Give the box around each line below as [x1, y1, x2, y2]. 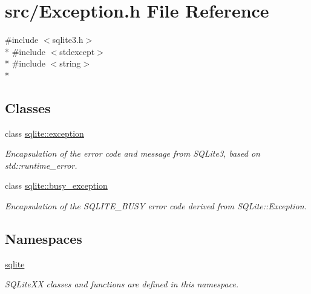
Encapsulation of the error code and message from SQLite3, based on [5, 147, 260, 160]
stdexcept [59, 45, 95, 57]
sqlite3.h [52, 33, 83, 46]
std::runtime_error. [5, 158, 77, 171]
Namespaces [5, 229, 82, 248]
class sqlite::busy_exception [5, 179, 108, 192]
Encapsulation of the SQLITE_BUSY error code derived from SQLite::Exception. [5, 200, 307, 212]
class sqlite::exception [5, 126, 84, 139]
